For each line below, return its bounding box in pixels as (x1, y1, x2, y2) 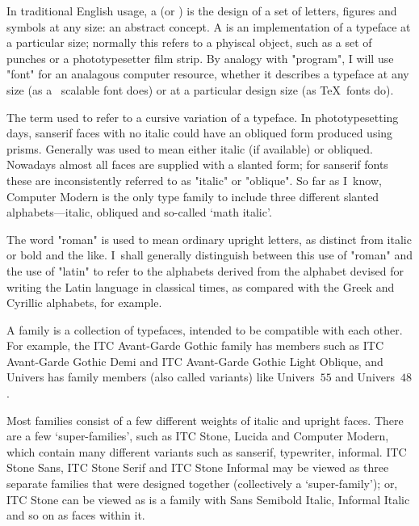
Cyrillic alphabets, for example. (6, 294, 162, 311)
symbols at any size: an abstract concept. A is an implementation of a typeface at (6, 18, 411, 35)
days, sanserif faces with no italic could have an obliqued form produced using (6, 124, 393, 141)
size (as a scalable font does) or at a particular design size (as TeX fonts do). (6, 81, 394, 98)
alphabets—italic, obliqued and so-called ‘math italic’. (6, 204, 272, 221)
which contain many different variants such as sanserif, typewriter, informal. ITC (6, 443, 407, 460)
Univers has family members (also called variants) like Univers (6, 368, 315, 385)
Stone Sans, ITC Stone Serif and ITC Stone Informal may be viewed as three (6, 459, 389, 476)
